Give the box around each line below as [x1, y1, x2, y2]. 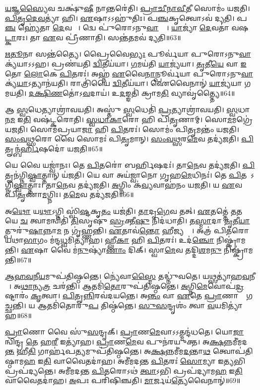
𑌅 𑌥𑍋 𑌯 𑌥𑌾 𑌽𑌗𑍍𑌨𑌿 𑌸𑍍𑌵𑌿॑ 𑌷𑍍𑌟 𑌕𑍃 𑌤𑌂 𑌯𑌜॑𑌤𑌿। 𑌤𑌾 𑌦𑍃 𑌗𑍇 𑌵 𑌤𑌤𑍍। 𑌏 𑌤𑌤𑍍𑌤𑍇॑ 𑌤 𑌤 [5, 205, 243, 216]
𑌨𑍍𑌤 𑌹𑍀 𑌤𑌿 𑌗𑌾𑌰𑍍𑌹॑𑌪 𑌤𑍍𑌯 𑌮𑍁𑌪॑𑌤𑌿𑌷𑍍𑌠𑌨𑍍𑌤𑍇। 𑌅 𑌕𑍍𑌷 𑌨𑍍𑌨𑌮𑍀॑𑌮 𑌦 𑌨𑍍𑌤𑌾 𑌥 [5, 346, 211, 356]
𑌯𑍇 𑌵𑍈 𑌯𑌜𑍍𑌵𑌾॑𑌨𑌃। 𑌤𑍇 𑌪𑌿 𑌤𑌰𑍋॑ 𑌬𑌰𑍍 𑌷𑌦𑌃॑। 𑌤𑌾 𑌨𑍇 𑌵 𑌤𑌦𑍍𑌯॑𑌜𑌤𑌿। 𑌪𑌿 [5, 160, 255, 170]
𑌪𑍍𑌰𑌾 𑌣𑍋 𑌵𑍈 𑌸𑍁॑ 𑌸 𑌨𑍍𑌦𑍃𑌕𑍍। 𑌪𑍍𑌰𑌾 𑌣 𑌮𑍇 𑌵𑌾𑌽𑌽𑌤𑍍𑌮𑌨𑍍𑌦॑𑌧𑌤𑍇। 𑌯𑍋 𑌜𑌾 [5, 326, 244, 337]
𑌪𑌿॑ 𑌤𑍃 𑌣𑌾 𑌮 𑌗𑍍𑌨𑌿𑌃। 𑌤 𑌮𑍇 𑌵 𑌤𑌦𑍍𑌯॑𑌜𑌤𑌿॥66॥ [5, 189, 134, 199]
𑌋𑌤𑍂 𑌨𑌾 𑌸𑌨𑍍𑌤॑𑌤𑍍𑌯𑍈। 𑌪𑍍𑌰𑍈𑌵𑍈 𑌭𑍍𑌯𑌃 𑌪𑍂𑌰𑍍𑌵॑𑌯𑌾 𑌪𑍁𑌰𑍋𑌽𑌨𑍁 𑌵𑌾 [5, 49, 251, 59]
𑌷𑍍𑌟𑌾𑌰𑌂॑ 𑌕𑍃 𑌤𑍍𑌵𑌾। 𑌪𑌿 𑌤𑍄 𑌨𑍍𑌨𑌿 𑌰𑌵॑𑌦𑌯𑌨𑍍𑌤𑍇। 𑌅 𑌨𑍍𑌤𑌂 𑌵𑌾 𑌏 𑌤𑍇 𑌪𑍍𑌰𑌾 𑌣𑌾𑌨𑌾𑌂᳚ [5, 290, 244, 301]
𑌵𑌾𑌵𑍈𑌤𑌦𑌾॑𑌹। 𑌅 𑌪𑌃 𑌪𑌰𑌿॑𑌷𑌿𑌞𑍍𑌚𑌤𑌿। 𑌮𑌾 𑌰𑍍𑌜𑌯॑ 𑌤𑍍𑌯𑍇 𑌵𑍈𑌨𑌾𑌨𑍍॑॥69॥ [5, 375, 241, 386]
